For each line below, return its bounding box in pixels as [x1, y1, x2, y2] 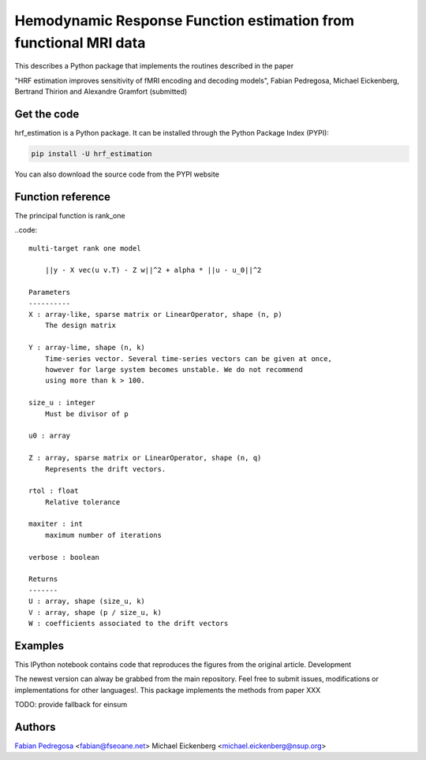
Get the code [14, 107, 80, 121]
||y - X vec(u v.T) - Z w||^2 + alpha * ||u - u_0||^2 [44, 266, 262, 275]
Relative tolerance [44, 497, 121, 506]
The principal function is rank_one [14, 210, 125, 220]
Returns [28, 575, 58, 583]
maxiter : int [28, 520, 83, 528]
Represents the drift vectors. [44, 464, 166, 473]
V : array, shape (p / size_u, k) [28, 608, 162, 617]
